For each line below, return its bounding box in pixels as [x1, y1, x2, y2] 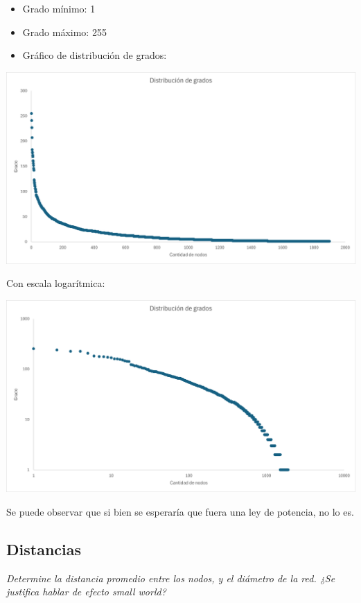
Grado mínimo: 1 [22, 1, 96, 15]
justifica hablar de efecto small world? [6, 584, 166, 599]
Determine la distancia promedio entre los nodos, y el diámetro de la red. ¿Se [6, 570, 335, 585]
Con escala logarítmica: [6, 276, 105, 290]
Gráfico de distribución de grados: [22, 48, 167, 62]
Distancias [6, 538, 82, 559]
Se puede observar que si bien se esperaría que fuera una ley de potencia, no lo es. [6, 504, 354, 518]
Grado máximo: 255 [22, 24, 107, 39]
